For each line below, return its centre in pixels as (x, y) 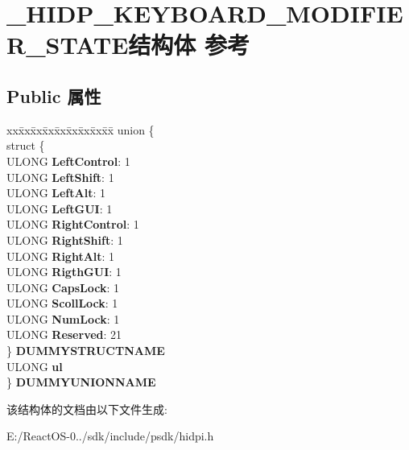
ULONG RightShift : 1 (65, 239)
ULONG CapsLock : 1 (63, 287)
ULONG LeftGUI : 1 (60, 208)
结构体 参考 (189, 45)
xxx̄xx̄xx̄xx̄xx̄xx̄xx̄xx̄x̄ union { (81, 129)
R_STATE (68, 45)
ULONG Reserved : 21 (64, 334)
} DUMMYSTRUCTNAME (86, 351)
